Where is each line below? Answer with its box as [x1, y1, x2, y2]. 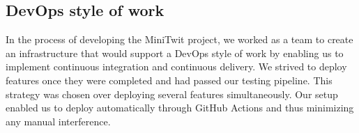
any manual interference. [6, 114, 111, 128]
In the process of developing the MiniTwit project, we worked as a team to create [6, 32, 353, 47]
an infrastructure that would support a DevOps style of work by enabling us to [6, 45, 344, 60]
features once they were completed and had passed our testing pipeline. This [6, 72, 333, 87]
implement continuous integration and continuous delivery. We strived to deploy [6, 59, 347, 74]
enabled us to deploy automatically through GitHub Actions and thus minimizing [6, 100, 354, 115]
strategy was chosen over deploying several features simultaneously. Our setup [6, 86, 338, 101]
